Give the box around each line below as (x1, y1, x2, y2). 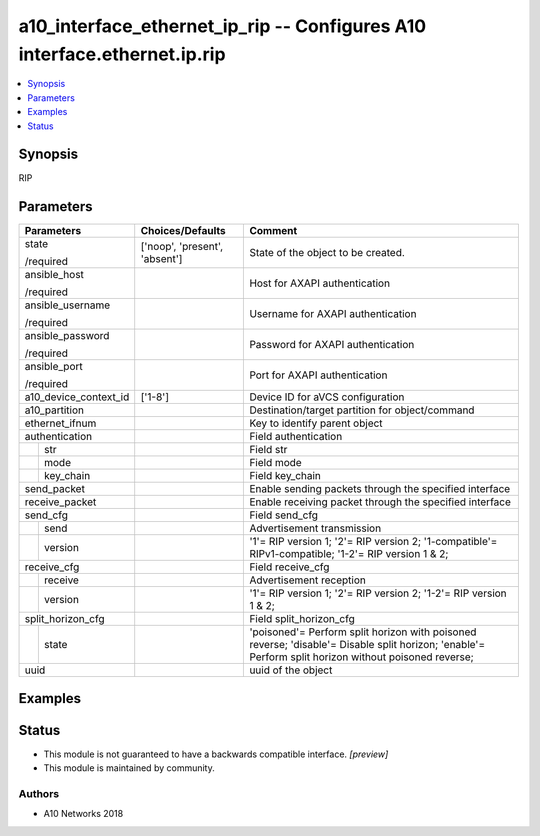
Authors (18, 787, 60, 801)
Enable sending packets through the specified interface (249, 482, 511, 496)
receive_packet (24, 495, 97, 509)
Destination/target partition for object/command (249, 403, 475, 417)
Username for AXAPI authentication (249, 307, 417, 321)
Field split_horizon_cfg (249, 612, 355, 626)
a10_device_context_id (24, 390, 130, 404)
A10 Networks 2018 (43, 808, 124, 820)
